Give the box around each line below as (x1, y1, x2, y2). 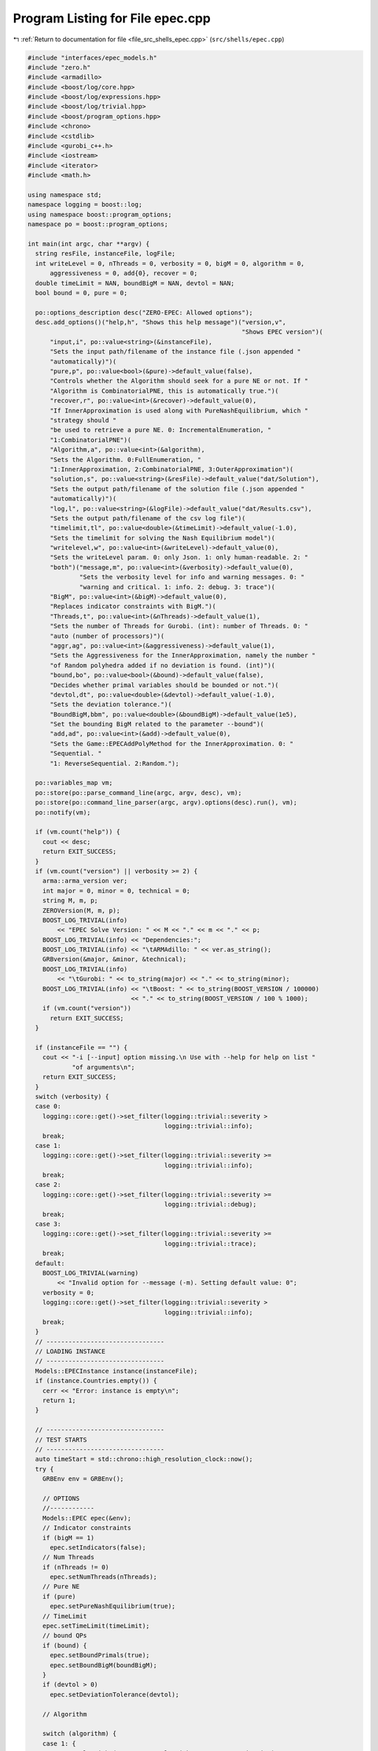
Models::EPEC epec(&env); (42, 1514, 132, 1522)
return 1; (42, 1397, 76, 1404)
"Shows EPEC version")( (241, 328, 323, 336)
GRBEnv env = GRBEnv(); (42, 1475, 124, 1483)
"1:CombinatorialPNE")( (50, 436, 132, 444)
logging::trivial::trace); (164, 1240, 257, 1247)
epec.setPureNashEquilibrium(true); (50, 1603, 176, 1610)
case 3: (35, 1220, 62, 1229)
